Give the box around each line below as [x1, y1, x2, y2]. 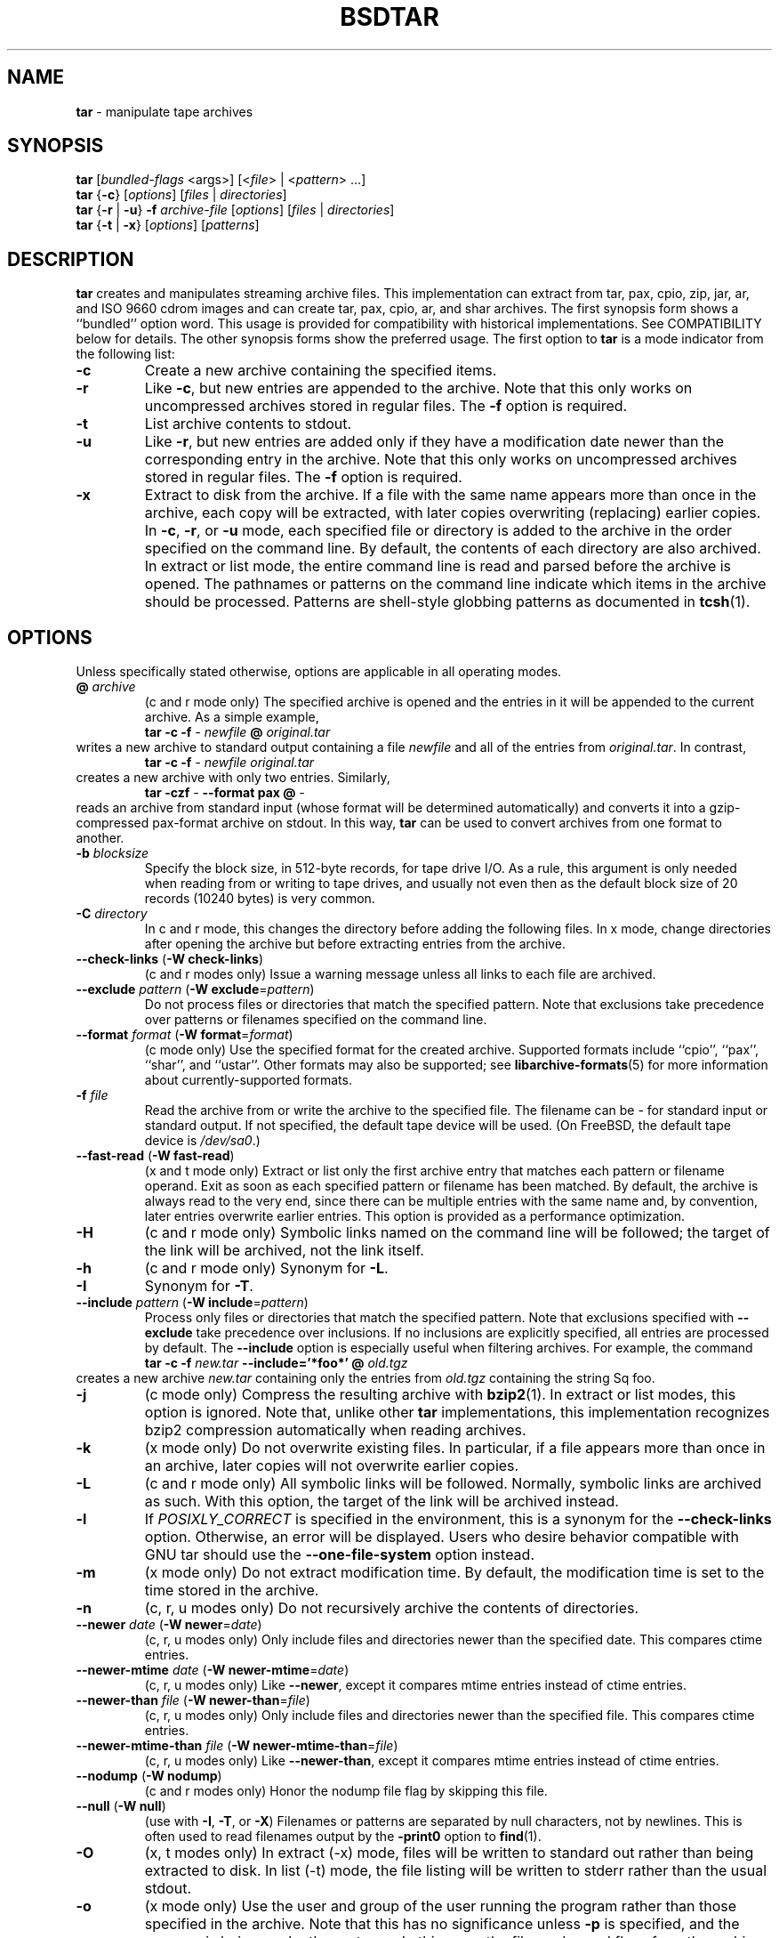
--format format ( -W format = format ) [76, 1027, 293, 1043]
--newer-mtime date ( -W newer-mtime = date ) [76, 1662, 349, 1678]
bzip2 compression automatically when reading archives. [144, 1421, 526, 1440]
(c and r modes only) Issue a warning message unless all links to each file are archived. [144, 966, 656, 982]
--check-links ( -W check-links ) [76, 951, 264, 967]
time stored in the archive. [144, 1581, 319, 1600]
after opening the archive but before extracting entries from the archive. [144, 936, 566, 952]
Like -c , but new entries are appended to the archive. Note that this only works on [144, 379, 693, 398]
